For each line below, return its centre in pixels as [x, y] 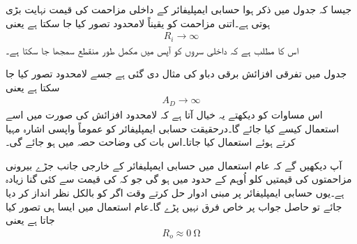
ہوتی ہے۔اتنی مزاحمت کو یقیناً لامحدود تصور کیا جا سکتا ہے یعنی [138, 23]
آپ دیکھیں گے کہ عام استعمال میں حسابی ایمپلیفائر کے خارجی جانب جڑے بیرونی [174, 165]
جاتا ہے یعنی [30, 220]
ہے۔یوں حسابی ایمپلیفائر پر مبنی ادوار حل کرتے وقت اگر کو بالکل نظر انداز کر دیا [175, 192]
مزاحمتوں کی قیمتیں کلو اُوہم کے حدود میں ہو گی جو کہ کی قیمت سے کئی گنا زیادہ [179, 179]
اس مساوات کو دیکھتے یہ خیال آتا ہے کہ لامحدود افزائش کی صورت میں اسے [164, 114]
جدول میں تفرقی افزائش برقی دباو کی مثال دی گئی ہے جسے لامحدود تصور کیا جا [176, 74]
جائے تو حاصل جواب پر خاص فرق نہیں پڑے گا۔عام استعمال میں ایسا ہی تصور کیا [174, 206]
